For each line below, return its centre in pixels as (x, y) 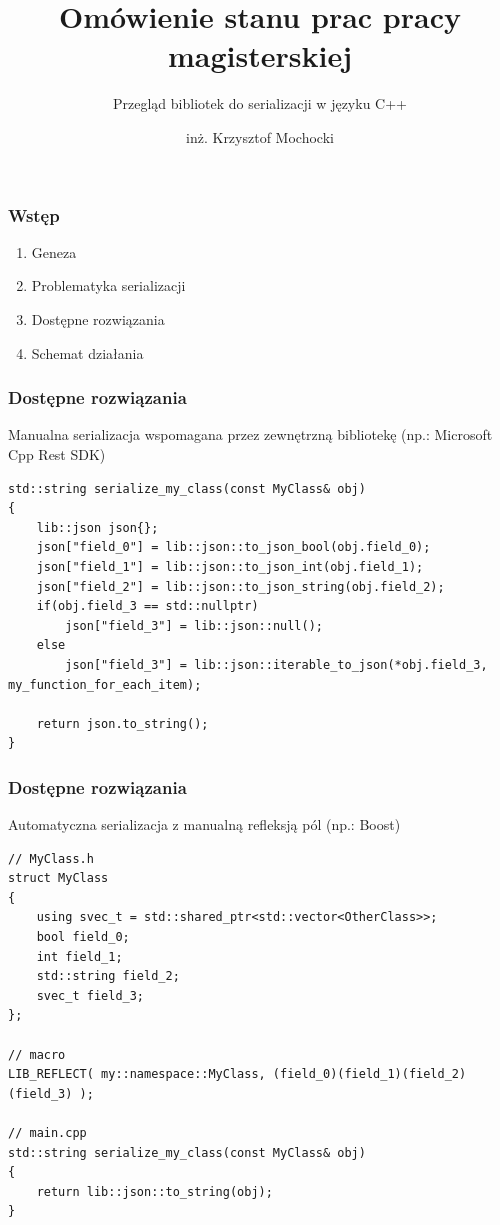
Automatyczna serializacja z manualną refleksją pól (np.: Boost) (204, 824)
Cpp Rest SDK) (57, 453)
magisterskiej (260, 55)
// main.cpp (47, 1133)
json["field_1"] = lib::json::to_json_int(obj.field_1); (230, 566)
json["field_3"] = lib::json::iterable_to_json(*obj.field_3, (276, 664)
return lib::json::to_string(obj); (154, 1191)
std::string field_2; (108, 976)
